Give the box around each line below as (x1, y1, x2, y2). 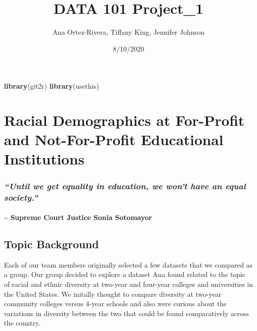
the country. (4, 318, 41, 328)
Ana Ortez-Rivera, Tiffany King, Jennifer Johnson (52, 27, 205, 37)
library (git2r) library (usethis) (4, 81, 99, 91)
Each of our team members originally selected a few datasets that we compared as (4, 259, 253, 270)
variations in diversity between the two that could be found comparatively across (4, 308, 249, 318)
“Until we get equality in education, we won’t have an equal (4, 179, 246, 192)
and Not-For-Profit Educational (4, 129, 223, 150)
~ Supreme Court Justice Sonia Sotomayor (4, 212, 152, 222)
